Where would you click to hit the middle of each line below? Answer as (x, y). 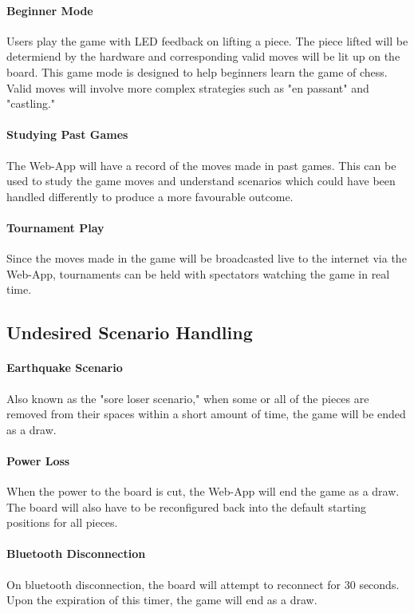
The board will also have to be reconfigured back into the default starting (187, 506)
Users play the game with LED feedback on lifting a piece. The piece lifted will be (207, 40)
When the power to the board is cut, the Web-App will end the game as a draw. (203, 491)
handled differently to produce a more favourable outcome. (150, 196)
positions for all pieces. (62, 522)
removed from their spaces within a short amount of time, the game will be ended (206, 414)
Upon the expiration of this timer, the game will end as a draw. (162, 600)
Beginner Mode (50, 10)
